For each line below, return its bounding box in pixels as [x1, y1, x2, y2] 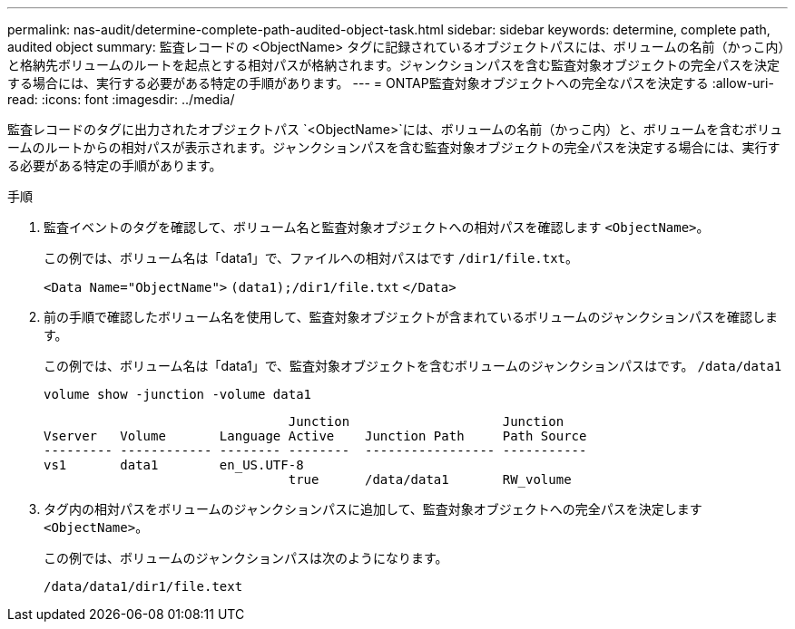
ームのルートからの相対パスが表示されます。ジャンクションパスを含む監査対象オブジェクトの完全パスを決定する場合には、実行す [7, 140, 780, 155]
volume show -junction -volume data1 [44, 387, 312, 402]
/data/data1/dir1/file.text [44, 579, 243, 594]
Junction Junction [288, 414, 564, 429]
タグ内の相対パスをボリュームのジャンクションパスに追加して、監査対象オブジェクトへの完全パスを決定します [44, 501, 702, 517]
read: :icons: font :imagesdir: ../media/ [7, 92, 235, 107]
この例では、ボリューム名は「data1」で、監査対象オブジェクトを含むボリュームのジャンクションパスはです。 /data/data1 [44, 358, 782, 373]
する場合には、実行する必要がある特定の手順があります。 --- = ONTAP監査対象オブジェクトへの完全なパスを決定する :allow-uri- [7, 75, 774, 91]
